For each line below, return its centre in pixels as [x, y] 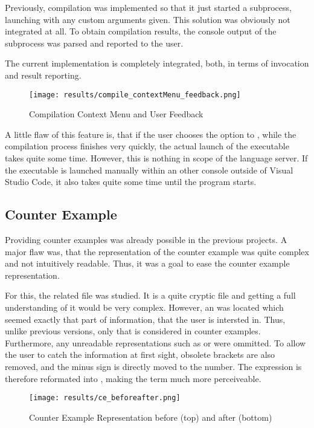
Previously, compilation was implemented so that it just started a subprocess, [148, 7]
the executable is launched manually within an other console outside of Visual [149, 170]
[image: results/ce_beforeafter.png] [105, 398]
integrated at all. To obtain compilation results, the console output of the [141, 31]
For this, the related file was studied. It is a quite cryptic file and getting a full [150, 295]
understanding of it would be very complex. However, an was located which [144, 307]
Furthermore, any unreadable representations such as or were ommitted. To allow [155, 342]
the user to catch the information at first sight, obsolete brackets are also [140, 355]
